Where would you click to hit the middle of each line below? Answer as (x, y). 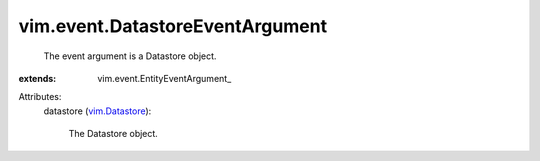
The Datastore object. (113, 134)
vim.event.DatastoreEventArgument (173, 26)
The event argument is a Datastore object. (130, 56)
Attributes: (40, 97)
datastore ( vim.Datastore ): (97, 111)
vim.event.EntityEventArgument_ (164, 78)
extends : (37, 78)
